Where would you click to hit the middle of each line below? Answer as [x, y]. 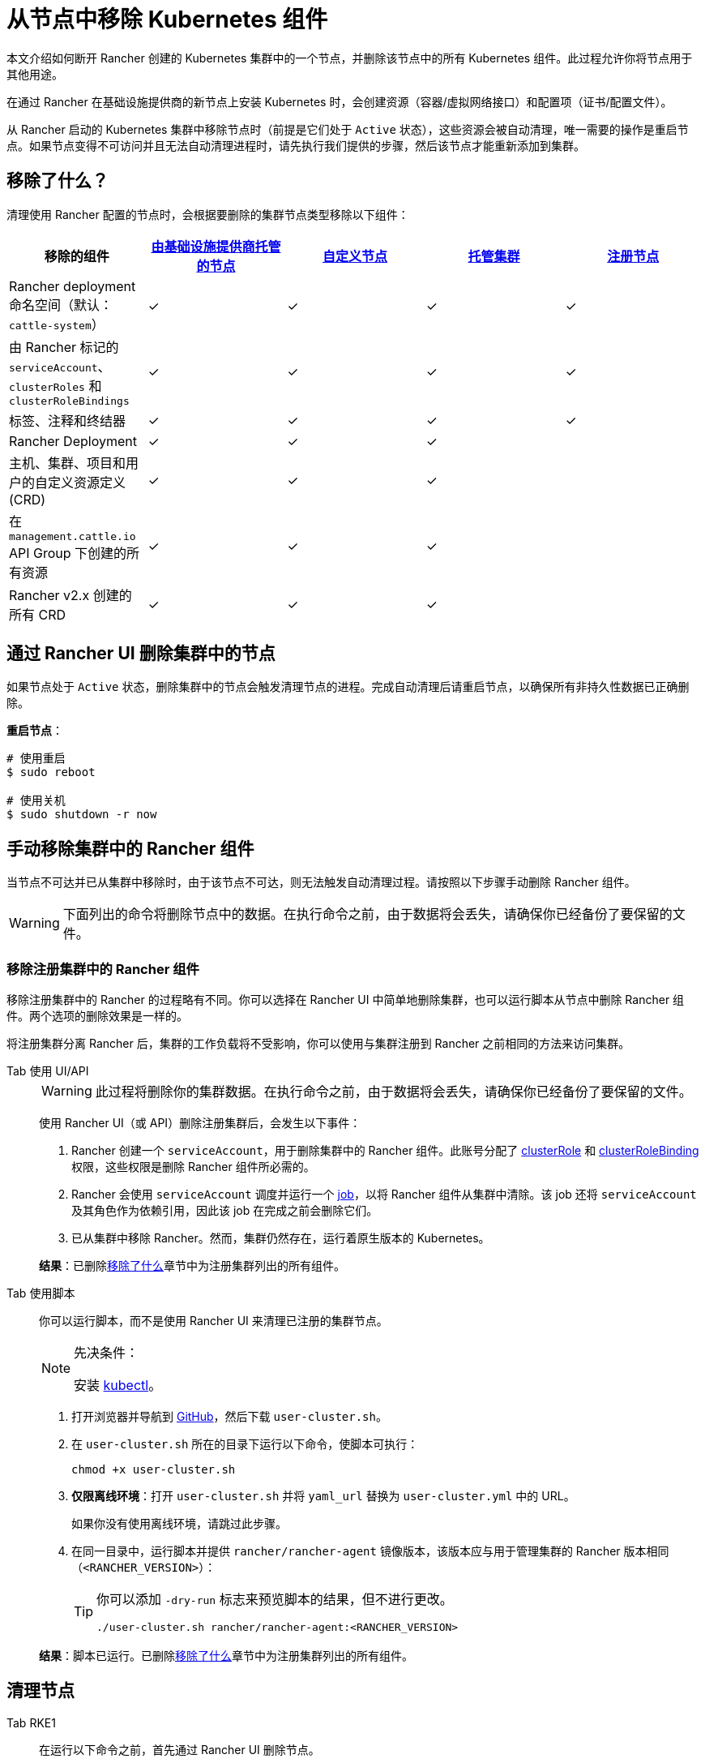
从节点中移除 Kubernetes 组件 [167, 19]
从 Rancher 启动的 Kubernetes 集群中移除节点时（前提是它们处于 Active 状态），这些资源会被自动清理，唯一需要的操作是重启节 [348, 129]
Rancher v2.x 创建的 [70, 595]
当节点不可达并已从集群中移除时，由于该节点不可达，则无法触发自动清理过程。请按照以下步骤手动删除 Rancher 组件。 [321, 882]
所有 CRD [38, 614]
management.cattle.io [73, 536]
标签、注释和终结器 [68, 420]
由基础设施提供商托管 [216, 246]
